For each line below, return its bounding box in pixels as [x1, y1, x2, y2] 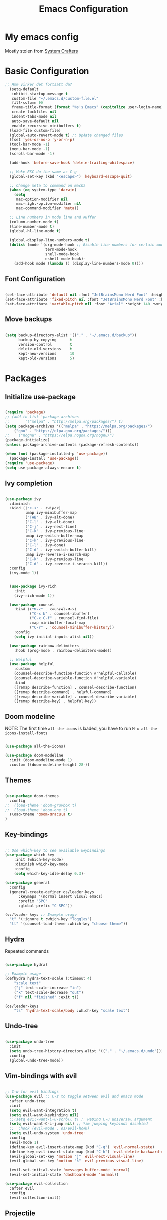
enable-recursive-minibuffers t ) [11, 123, 81, 128]
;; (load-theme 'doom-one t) [5, 808, 68, 813]
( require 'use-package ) [5, 460, 55, 466]
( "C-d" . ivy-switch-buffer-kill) [25, 547, 97, 552]
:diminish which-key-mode [14, 862, 68, 867]
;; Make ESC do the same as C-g [9, 169, 77, 174]
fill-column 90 [11, 101, 43, 105]
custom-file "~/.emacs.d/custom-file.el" [11, 96, 99, 101]
